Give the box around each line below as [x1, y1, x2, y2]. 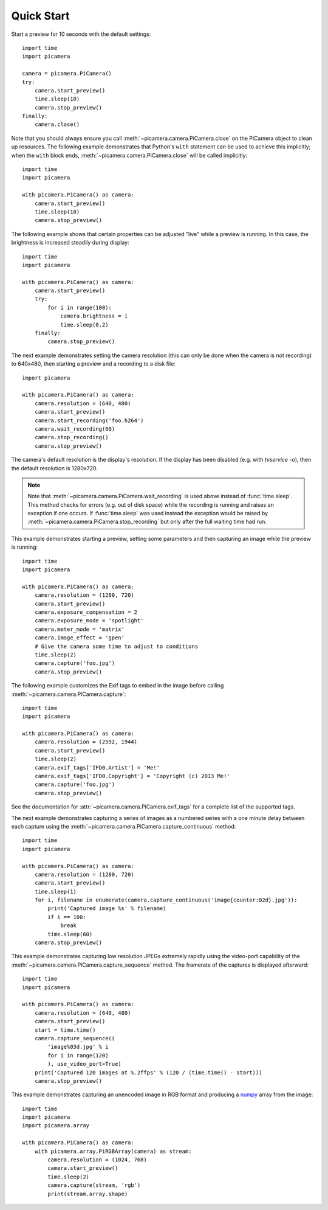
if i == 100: [47, 913, 86, 920]
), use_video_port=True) [47, 1060, 121, 1068]
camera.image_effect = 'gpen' [34, 635, 125, 641]
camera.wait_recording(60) [34, 425, 115, 432]
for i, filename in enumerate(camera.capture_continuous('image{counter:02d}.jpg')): [34, 897, 298, 903]
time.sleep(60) [47, 931, 93, 937]
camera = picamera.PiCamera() [22, 70, 112, 77]
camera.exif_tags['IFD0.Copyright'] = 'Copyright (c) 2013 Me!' [34, 773, 230, 780]
